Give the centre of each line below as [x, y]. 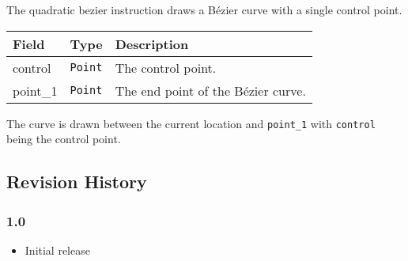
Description [152, 43]
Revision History [77, 182]
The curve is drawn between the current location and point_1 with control [191, 123]
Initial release [57, 250]
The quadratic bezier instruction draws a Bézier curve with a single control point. [204, 9]
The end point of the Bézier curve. [210, 90]
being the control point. [64, 139]
